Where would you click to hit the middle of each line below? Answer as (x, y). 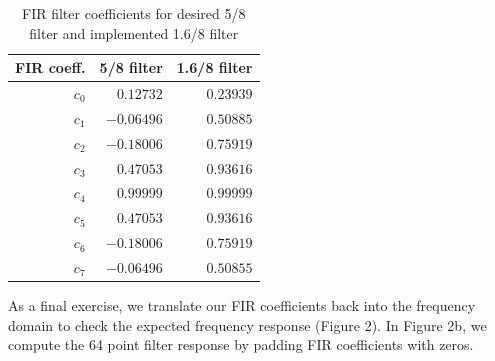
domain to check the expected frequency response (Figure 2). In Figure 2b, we (247, 324)
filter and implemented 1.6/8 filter (134, 32)
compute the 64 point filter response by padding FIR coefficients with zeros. (241, 344)
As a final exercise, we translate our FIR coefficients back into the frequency (242, 305)
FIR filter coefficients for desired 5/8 (134, 13)
